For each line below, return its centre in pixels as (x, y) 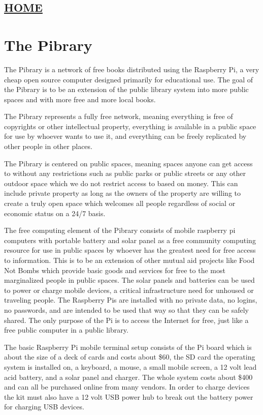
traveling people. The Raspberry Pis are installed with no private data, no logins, (131, 300)
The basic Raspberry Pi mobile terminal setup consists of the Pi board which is (128, 347)
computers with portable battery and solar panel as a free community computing (130, 240)
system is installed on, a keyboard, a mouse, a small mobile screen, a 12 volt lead (130, 366)
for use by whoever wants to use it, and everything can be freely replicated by (125, 136)
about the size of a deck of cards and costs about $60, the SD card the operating (130, 357)
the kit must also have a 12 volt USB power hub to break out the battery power (129, 396)
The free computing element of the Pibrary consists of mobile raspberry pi (120, 230)
